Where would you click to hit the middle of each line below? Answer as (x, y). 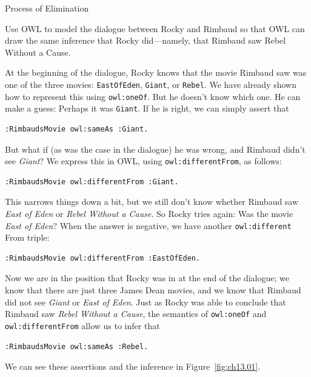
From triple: (27, 237)
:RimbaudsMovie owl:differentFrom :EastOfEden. (103, 258)
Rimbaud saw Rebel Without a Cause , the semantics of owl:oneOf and (136, 314)
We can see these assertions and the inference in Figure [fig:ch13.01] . (133, 366)
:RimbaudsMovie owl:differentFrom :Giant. (92, 182)
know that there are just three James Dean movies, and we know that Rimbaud (153, 290)
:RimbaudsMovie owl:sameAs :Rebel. (77, 346)
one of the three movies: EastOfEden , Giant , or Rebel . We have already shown (151, 84)
